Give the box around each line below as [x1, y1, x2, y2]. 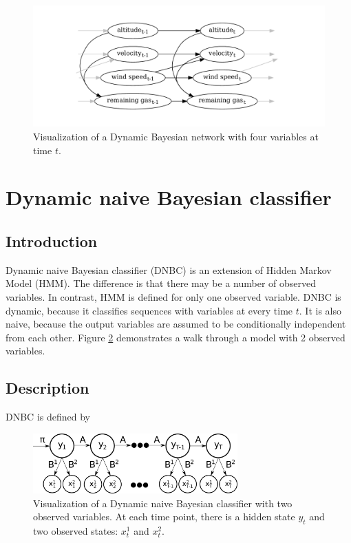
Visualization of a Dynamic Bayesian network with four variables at [33, 129, 319, 143]
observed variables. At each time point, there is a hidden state [33, 509, 295, 524]
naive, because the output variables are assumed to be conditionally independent [6, 317, 346, 331]
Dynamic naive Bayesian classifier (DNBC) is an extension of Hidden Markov [6, 262, 332, 277]
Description [6, 377, 89, 398]
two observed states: [33, 523, 118, 537]
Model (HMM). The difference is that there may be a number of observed [6, 276, 317, 290]
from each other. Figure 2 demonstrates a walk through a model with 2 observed [6, 330, 345, 344]
